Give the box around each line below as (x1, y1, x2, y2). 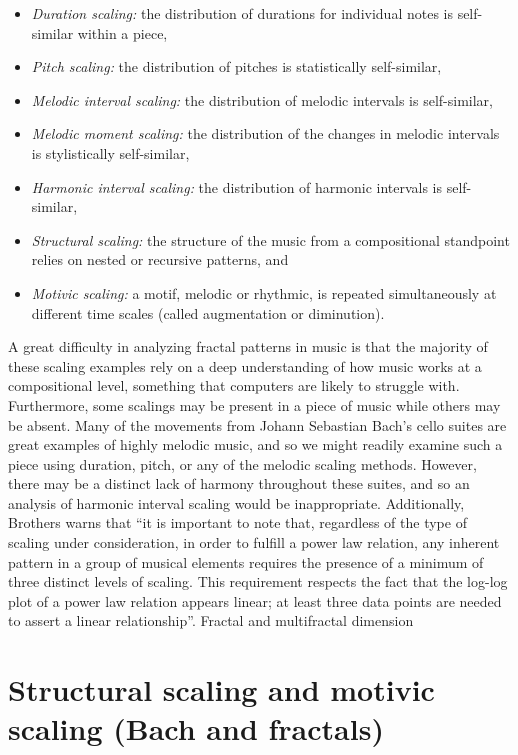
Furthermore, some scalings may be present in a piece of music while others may (8, 394, 501, 415)
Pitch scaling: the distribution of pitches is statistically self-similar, (31, 56, 442, 77)
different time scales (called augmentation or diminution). (31, 302, 385, 323)
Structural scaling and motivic (8, 669, 435, 710)
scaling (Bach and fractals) (8, 708, 384, 749)
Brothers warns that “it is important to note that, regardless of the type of (8, 512, 467, 533)
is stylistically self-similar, (31, 142, 190, 163)
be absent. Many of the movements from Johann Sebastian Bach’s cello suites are (8, 414, 507, 435)
